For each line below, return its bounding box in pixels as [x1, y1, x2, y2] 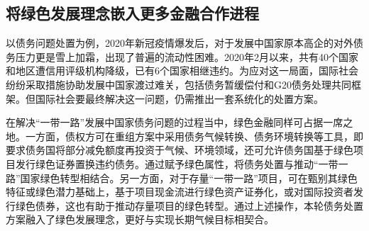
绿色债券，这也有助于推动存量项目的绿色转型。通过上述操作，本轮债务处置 [15, 198, 363, 213]
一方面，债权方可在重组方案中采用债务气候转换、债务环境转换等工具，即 [25, 128, 363, 143]
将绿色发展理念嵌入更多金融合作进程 [6, 2, 259, 24]
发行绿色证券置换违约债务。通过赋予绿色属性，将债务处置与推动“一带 [15, 156, 338, 171]
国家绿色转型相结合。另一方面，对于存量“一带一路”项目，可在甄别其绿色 [20, 170, 358, 185]
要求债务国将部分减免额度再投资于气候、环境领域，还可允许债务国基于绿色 [6, 142, 353, 157]
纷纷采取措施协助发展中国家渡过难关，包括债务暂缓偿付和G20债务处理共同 [6, 77, 351, 91]
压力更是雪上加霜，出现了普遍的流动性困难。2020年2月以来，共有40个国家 [15, 49, 358, 64]
